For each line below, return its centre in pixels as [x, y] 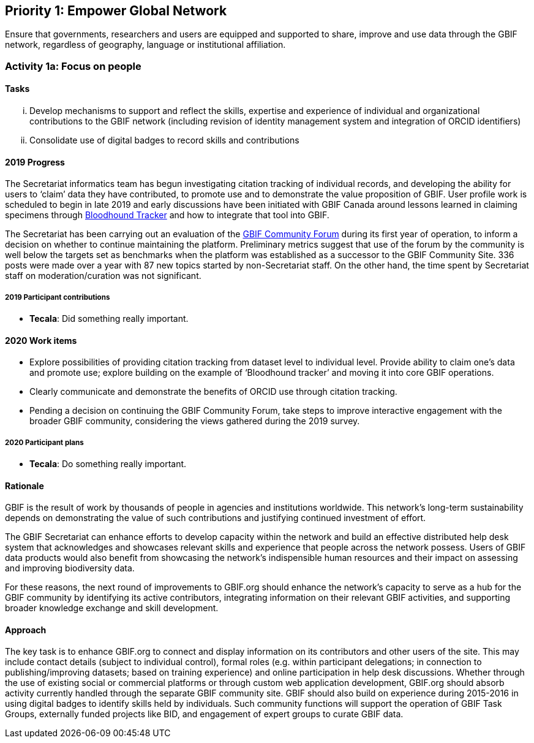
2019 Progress [35, 162]
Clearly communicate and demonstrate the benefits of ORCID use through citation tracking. [213, 392]
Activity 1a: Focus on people [73, 66]
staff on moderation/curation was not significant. [103, 276]
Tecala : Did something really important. [109, 319]
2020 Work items [41, 340]
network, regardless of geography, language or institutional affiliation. [145, 45]
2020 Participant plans [44, 442]
